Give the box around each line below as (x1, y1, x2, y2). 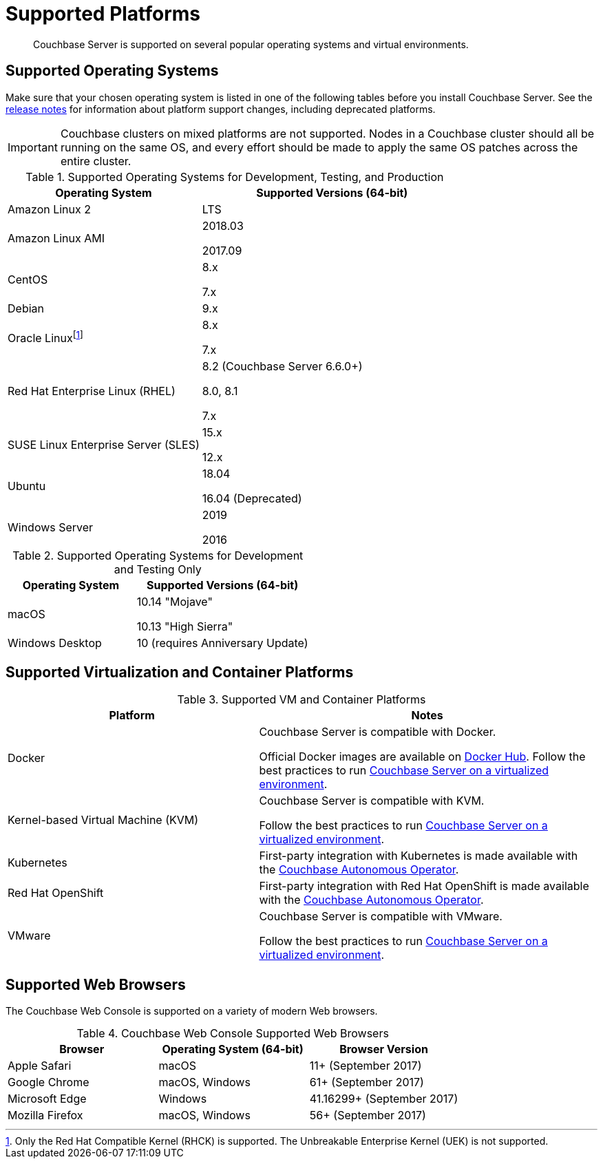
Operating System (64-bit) (162, 1042, 304, 1057)
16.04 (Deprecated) (202, 491, 302, 505)
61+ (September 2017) (309, 1075, 424, 1090)
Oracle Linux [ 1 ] (8, 328, 83, 346)
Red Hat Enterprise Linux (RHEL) (8, 383, 176, 398)
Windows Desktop (8, 635, 102, 650)
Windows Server (8, 520, 94, 534)
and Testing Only (114, 562, 202, 576)
